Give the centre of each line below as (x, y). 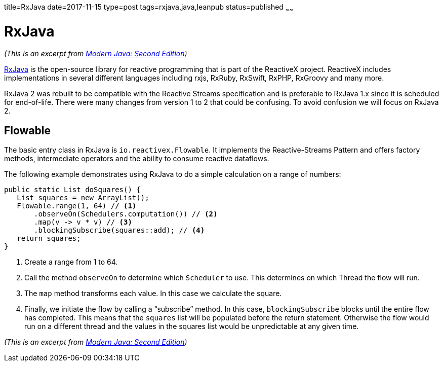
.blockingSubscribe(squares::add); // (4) (119, 230)
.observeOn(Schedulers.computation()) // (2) (126, 214)
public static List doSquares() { (72, 190)
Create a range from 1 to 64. (71, 262)
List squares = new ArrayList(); (83, 198)
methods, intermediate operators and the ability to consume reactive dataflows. (137, 159)
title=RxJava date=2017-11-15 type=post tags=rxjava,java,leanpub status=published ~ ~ (149, 8)
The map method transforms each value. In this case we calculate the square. (153, 294)
